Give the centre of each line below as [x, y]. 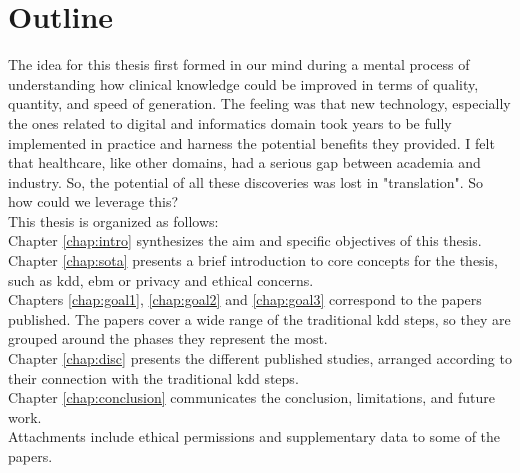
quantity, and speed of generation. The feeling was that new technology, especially [259, 103]
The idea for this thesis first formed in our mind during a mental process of [239, 64]
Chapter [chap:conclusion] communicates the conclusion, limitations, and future [251, 397]
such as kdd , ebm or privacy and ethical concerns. [161, 279]
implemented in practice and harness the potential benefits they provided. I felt [251, 142]
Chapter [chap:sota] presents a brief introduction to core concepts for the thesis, [253, 260]
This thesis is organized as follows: [113, 220]
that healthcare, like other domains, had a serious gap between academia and [244, 162]
